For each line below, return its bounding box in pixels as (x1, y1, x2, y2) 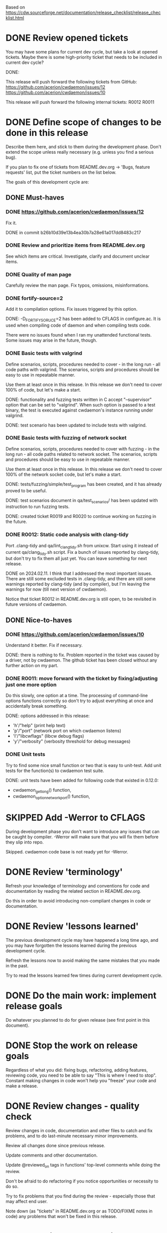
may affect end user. (5, 1198, 48, 1204)
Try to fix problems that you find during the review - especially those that (5, 1193, 156, 1199)
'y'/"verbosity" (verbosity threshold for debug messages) (12, 739, 131, 745)
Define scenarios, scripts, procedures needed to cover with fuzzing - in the (5, 445, 160, 451)
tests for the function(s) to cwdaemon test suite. (5, 768, 104, 774)
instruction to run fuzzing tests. (5, 504, 70, 510)
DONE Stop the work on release (5, 1040, 138, 1051)
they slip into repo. (5, 839, 44, 845)
